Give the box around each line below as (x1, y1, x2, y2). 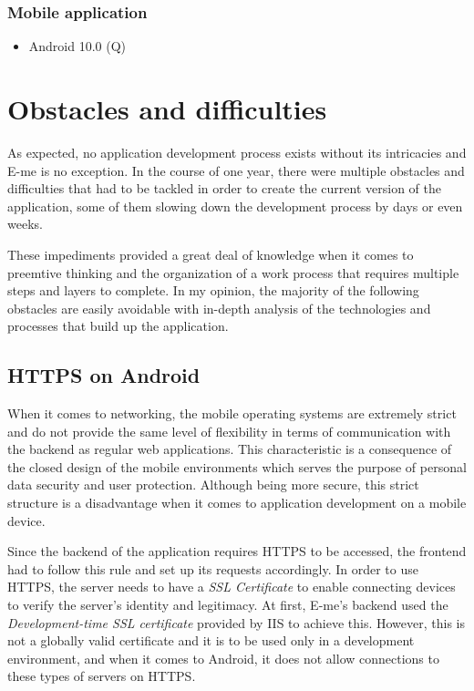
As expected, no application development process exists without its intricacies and (7, 142, 467, 161)
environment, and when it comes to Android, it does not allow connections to (7, 648, 439, 667)
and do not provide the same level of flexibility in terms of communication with (7, 421, 451, 440)
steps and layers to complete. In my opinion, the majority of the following (7, 281, 419, 300)
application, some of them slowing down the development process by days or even (7, 196, 463, 215)
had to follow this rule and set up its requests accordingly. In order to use (7, 559, 418, 578)
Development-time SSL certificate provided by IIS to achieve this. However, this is (7, 613, 466, 632)
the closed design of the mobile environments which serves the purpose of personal (7, 457, 467, 476)
